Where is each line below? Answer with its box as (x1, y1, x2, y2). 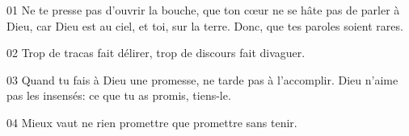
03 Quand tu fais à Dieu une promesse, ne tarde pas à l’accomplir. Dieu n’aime (6, 71, 398, 88)
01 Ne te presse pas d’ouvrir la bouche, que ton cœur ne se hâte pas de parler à (6, 2, 400, 18)
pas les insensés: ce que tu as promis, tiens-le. (6, 87, 231, 104)
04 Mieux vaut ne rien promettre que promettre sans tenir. (6, 113, 297, 130)
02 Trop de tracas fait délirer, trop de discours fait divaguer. (6, 44, 306, 61)
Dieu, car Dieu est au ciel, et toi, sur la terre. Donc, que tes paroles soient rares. (6, 17, 403, 34)
